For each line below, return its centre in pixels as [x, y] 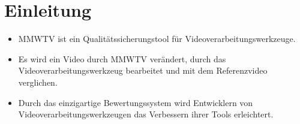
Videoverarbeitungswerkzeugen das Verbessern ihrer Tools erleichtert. [146, 114]
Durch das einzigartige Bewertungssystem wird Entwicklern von [136, 102]
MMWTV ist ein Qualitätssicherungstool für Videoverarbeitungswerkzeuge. [157, 39]
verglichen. [38, 82]
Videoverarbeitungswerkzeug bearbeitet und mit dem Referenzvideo [143, 70]
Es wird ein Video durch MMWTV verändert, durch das [122, 58]
